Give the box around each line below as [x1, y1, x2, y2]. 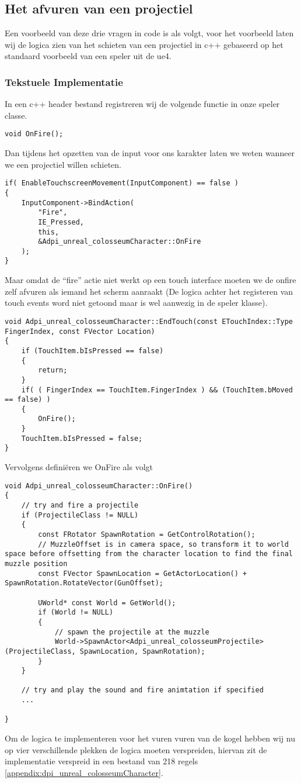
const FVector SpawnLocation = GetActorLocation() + [38, 569, 247, 578]
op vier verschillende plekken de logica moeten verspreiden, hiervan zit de [5, 743, 267, 756]
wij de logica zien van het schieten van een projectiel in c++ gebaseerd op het [5, 38, 283, 50]
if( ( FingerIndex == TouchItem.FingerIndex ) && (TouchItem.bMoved [21, 385, 293, 394]
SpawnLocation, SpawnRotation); [79, 647, 205, 656]
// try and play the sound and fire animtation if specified [21, 686, 264, 695]
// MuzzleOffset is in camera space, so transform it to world [38, 540, 289, 549]
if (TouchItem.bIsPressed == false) [21, 346, 164, 355]
